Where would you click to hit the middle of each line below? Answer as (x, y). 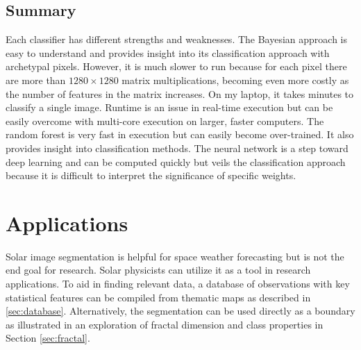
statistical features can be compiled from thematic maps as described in (158, 297)
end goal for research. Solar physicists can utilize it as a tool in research (158, 270)
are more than (36, 80)
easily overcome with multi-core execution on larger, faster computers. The (165, 120)
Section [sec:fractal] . (48, 338)
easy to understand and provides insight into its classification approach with (168, 52)
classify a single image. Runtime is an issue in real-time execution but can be (169, 107)
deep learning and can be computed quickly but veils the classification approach (176, 161)
